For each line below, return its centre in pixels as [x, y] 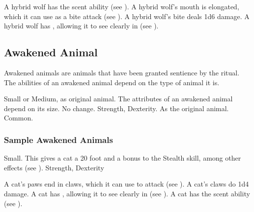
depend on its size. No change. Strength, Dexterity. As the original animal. [116, 108]
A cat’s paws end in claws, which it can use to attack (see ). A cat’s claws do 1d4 [127, 184]
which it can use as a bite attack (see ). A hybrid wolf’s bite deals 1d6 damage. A [127, 16]
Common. [19, 118]
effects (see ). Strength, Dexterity [54, 167]
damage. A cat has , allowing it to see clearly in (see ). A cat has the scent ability [127, 193]
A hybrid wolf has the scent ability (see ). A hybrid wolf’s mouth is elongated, [122, 6]
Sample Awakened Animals [58, 139]
